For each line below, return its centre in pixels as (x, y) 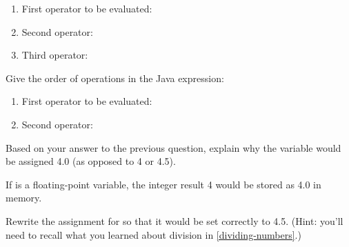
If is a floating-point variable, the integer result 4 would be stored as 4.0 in (163, 184)
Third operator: (55, 55)
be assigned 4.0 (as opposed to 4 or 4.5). (91, 161)
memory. (24, 198)
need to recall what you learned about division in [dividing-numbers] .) (153, 234)
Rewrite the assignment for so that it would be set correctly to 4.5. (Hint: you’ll (174, 220)
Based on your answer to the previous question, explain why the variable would (173, 147)
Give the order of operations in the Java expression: (115, 78)
